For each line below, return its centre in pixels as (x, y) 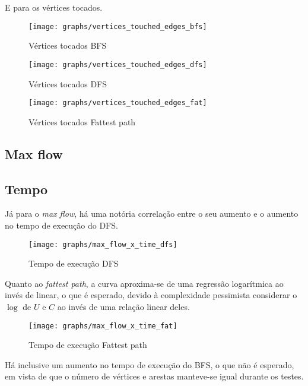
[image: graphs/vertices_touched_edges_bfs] (118, 26)
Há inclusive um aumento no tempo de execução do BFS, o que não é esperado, (150, 364)
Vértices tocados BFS (68, 45)
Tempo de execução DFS (74, 263)
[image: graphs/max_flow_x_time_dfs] (103, 244)
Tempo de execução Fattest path (88, 345)
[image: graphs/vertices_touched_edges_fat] (118, 103)
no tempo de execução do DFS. (61, 225)
